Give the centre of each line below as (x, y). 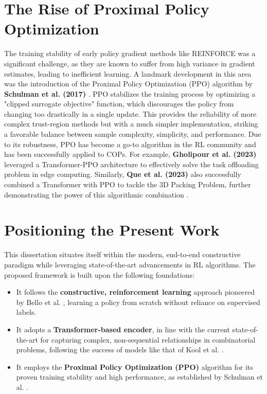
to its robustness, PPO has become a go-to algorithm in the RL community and (130, 144)
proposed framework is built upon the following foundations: (99, 274)
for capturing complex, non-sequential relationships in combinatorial (148, 339)
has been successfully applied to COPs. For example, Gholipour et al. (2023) (130, 154)
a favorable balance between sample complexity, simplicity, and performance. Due (133, 134)
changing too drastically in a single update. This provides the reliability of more (130, 113)
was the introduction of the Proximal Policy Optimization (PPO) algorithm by (129, 84)
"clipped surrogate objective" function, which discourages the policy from (119, 104)
